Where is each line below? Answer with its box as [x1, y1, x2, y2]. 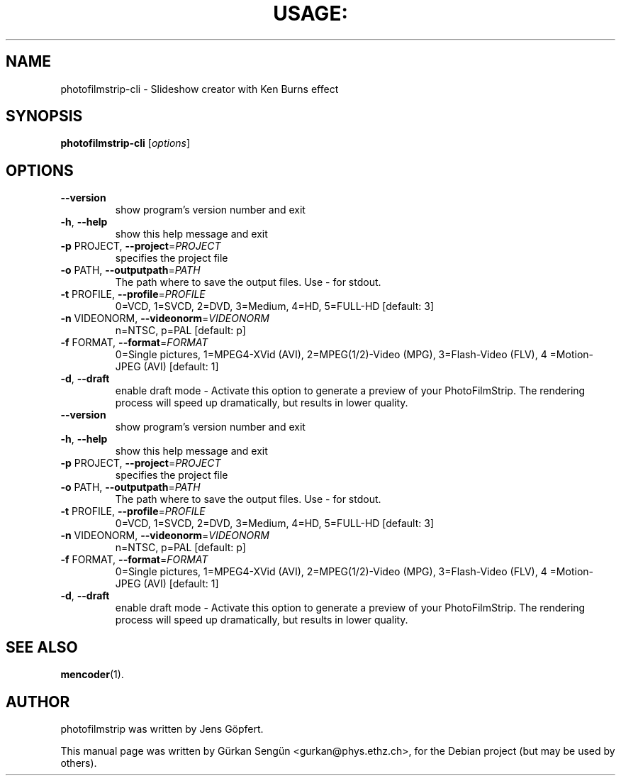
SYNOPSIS [6, 107, 83, 126]
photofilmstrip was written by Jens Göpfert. [60, 722, 264, 735]
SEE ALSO [6, 638, 78, 656]
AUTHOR [6, 692, 70, 711]
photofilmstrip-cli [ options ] [60, 137, 191, 150]
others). [60, 756, 97, 769]
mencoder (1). [60, 668, 124, 681]
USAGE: [273, 1, 348, 26]
